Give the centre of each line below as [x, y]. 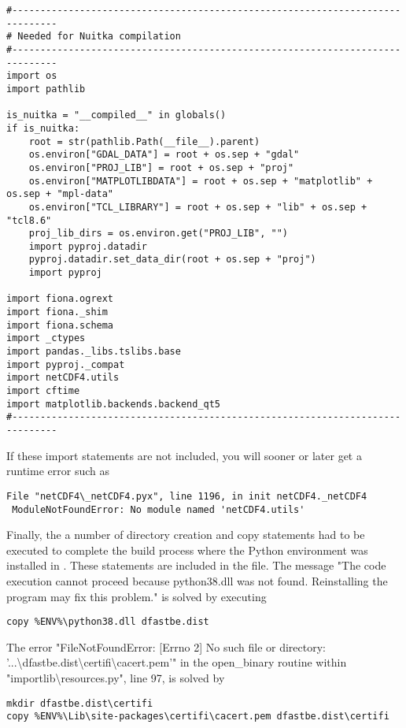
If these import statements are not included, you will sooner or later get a [184, 455]
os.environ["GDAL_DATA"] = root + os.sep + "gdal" [164, 155]
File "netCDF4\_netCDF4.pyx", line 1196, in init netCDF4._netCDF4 [187, 496]
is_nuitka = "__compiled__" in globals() [116, 115]
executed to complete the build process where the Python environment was [187, 550]
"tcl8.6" [29, 220]
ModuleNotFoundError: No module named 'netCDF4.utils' [159, 509]
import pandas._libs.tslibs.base [94, 352]
